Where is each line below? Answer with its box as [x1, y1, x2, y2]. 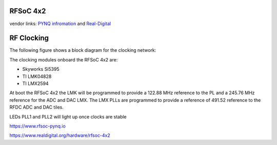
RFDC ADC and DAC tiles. [9, 104, 64, 110]
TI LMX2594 [22, 80, 49, 87]
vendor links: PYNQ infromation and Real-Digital [9, 20, 111, 27]
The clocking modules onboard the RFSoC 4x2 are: [9, 56, 118, 63]
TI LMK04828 [22, 73, 52, 79]
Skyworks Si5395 [22, 66, 60, 72]
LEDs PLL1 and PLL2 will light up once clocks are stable [9, 113, 127, 120]
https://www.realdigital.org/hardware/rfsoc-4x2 [9, 132, 110, 138]
